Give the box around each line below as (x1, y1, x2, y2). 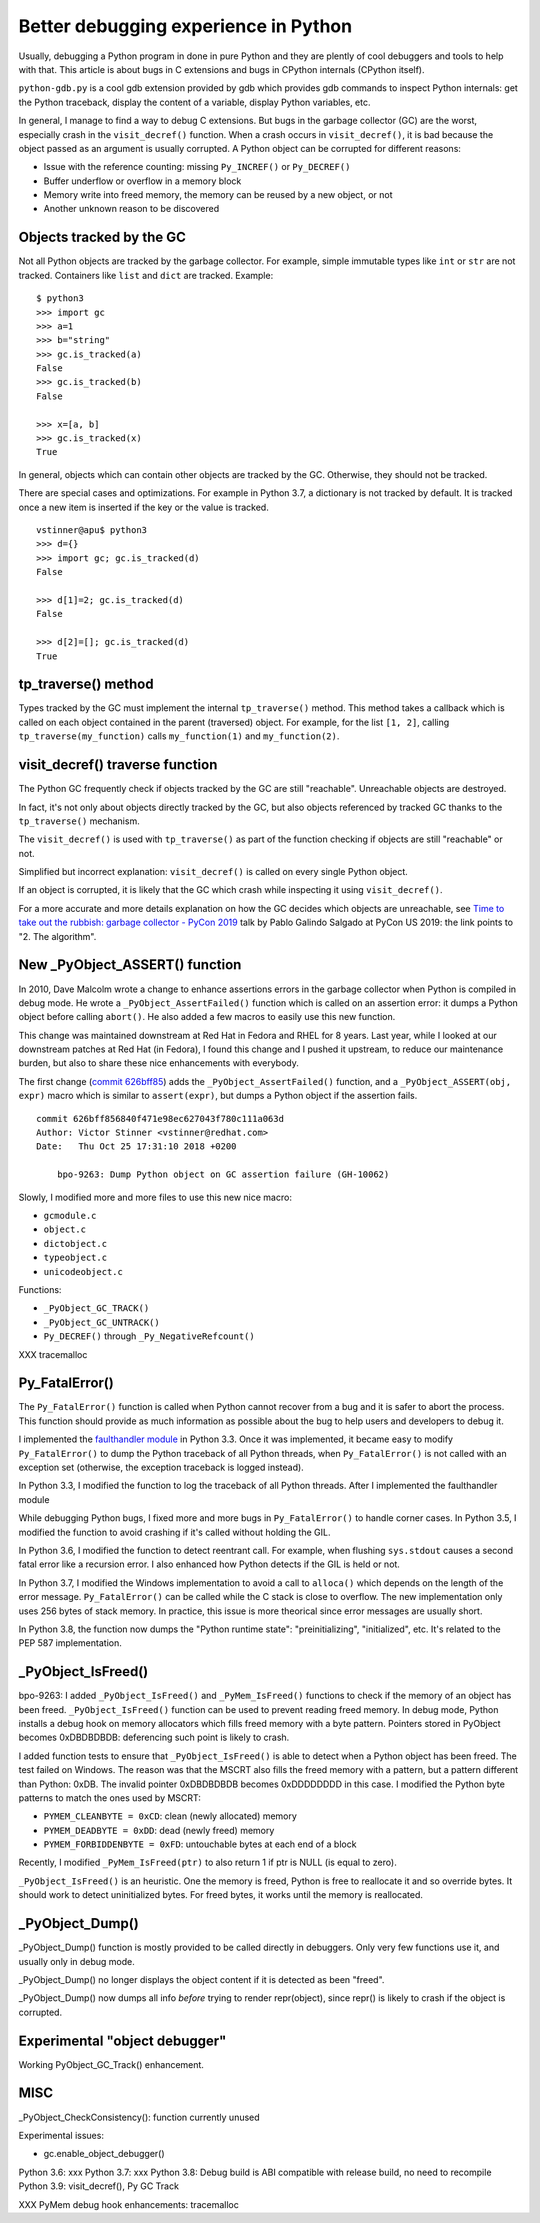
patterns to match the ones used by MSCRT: (18, 1791, 202, 1804)
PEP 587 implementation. (18, 1637, 122, 1649)
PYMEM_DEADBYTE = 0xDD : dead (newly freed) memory (43, 1824, 275, 1836)
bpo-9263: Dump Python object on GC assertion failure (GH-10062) (56, 1169, 390, 1180)
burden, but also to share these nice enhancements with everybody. (18, 1057, 299, 1069)
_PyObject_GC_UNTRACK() (43, 1316, 160, 1328)
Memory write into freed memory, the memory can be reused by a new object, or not (43, 189, 393, 201)
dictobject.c (43, 1238, 108, 1249)
